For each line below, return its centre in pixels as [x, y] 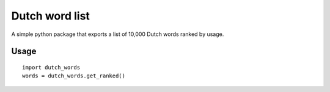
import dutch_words [51, 67]
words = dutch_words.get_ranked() [74, 76]
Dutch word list [50, 16]
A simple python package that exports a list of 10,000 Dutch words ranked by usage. [118, 34]
